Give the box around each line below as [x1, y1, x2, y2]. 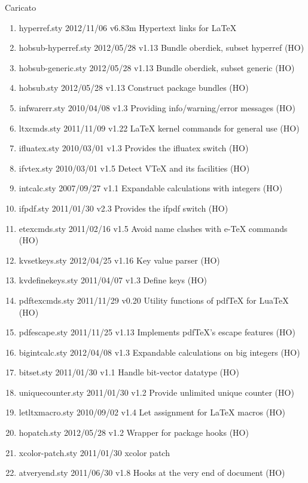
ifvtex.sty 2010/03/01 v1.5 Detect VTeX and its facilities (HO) [19, 161, 250, 174]
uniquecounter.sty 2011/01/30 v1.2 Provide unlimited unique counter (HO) [19, 386, 294, 398]
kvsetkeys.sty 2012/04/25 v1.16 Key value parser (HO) [19, 253, 220, 266]
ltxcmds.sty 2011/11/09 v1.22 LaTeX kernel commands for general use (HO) [19, 121, 300, 134]
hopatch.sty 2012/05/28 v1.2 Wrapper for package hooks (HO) [19, 426, 249, 439]
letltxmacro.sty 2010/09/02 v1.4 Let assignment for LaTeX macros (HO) [19, 406, 286, 418]
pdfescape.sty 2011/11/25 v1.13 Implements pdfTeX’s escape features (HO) [19, 326, 295, 338]
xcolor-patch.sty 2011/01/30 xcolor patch [19, 446, 170, 458]
